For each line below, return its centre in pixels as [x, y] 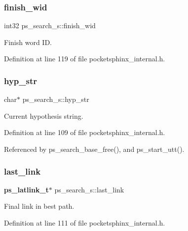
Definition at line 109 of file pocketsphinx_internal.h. [85, 132]
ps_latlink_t [26, 189]
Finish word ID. [28, 42]
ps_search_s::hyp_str [56, 99]
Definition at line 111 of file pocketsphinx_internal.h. [85, 223]
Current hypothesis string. [44, 115]
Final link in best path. [39, 206]
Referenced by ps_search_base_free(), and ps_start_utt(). [94, 149]
